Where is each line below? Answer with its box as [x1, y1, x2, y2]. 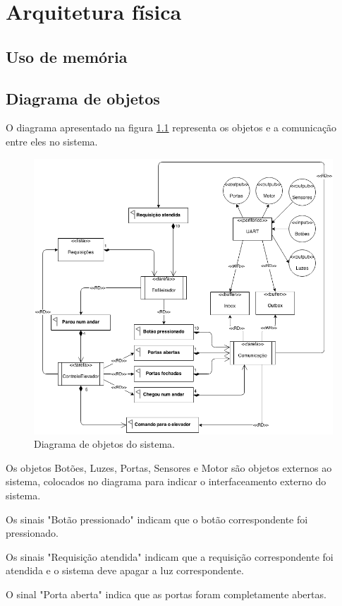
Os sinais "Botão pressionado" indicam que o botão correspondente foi [6, 511, 308, 526]
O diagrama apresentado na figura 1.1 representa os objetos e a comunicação [6, 120, 337, 135]
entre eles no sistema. [6, 133, 98, 148]
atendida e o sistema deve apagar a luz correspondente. [6, 563, 244, 578]
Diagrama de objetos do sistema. [34, 436, 175, 451]
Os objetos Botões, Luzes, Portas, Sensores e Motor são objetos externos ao [6, 460, 332, 475]
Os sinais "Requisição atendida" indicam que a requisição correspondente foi [6, 549, 334, 564]
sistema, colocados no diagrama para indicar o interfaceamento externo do [6, 474, 326, 489]
